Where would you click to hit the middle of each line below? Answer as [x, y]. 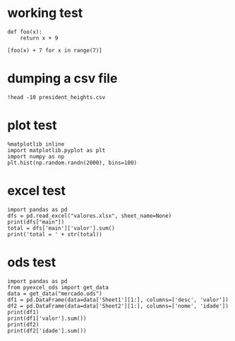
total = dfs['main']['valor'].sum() [61, 228]
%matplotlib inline [36, 144]
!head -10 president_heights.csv [56, 97]
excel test [36, 191]
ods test [32, 262]
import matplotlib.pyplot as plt [56, 150]
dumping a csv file [62, 79]
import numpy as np [36, 156]
